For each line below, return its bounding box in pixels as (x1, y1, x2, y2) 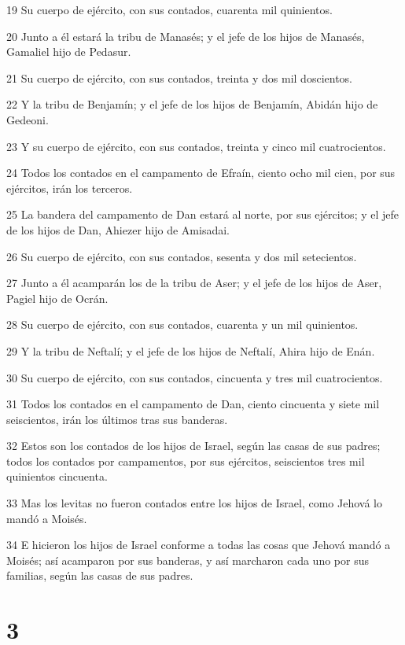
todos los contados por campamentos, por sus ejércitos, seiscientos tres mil (6, 452, 365, 469)
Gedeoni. (6, 111, 49, 127)
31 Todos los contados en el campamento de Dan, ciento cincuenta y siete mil (6, 396, 380, 412)
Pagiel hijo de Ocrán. (6, 289, 109, 306)
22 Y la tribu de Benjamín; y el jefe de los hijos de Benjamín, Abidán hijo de (6, 96, 378, 112)
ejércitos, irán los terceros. (6, 179, 133, 196)
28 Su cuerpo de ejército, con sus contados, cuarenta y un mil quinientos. (6, 316, 359, 333)
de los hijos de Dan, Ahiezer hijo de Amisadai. (6, 221, 230, 238)
